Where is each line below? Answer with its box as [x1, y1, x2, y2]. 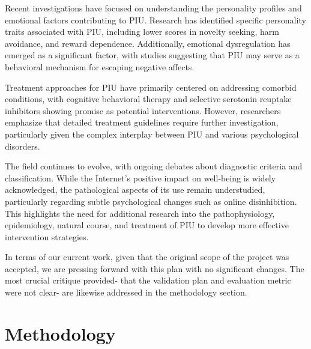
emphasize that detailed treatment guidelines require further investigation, [5, 116, 279, 129]
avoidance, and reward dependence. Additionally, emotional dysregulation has [5, 37, 291, 49]
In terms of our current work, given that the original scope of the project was [5, 250, 289, 263]
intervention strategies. [5, 230, 89, 243]
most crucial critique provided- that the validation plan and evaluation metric [5, 274, 291, 287]
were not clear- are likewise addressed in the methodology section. [5, 286, 247, 299]
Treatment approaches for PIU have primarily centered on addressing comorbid [5, 80, 297, 93]
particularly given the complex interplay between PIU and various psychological [5, 127, 299, 140]
